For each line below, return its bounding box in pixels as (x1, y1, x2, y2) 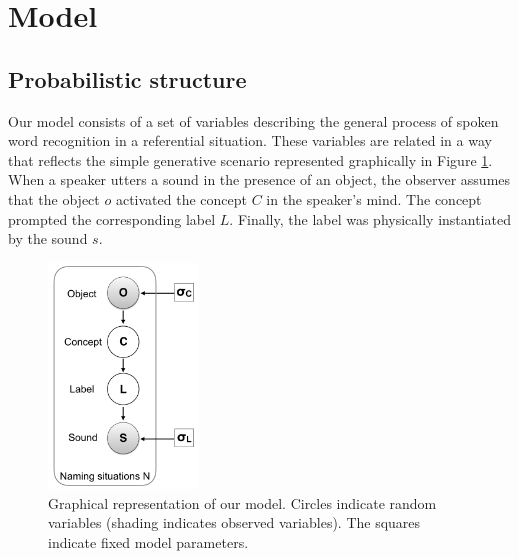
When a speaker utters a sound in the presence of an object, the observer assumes (8, 169, 511, 190)
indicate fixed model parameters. (48, 531, 249, 552)
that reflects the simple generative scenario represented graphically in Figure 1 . (8, 149, 493, 170)
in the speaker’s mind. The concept (266, 188, 482, 209)
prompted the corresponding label (8, 208, 216, 229)
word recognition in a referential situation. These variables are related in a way (8, 130, 492, 151)
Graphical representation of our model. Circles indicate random (48, 492, 437, 513)
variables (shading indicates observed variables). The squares (48, 512, 421, 533)
